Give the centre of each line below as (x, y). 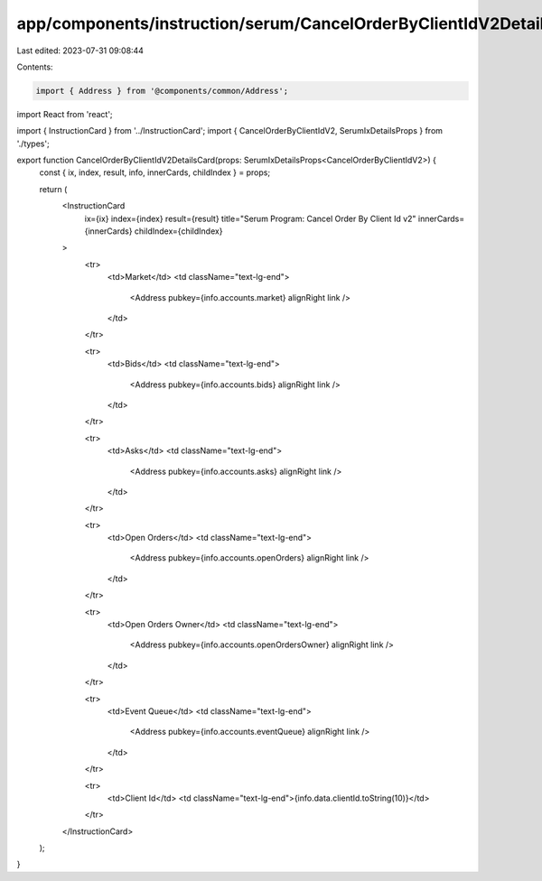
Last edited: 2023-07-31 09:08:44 (80, 51)
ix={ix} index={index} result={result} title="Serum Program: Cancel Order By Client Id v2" (250, 218)
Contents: (35, 67)
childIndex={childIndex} (178, 231)
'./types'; (33, 144)
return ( (53, 189)
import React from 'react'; (65, 114)
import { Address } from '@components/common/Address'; (162, 91)
